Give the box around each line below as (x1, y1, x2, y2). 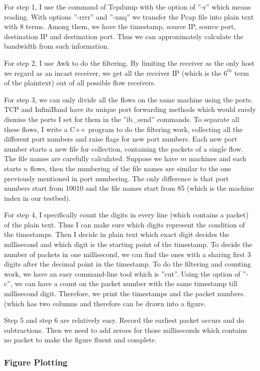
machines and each (189, 153, 246, 164)
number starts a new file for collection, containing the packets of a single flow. (4, 143, 243, 154)
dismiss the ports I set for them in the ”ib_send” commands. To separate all (4, 113, 239, 124)
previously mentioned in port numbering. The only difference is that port (4, 173, 229, 183)
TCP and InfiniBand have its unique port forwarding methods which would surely (4, 104, 256, 114)
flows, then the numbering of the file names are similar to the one (30, 163, 231, 173)
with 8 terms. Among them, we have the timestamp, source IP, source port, (4, 21, 236, 32)
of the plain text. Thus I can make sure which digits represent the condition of (4, 219, 245, 229)
